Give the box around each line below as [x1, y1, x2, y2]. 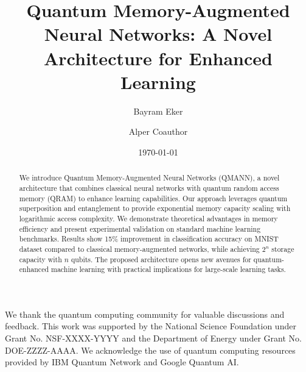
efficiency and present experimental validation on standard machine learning [19, 223, 261, 234]
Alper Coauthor [128, 125, 188, 138]
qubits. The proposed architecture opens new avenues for [71, 254, 251, 264]
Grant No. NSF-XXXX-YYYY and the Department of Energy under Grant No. [5, 332, 302, 345]
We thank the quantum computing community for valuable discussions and [5, 307, 285, 320]
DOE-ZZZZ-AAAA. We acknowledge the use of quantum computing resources [5, 343, 296, 356]
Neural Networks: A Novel [44, 21, 273, 46]
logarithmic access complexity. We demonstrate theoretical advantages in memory [19, 213, 278, 223]
